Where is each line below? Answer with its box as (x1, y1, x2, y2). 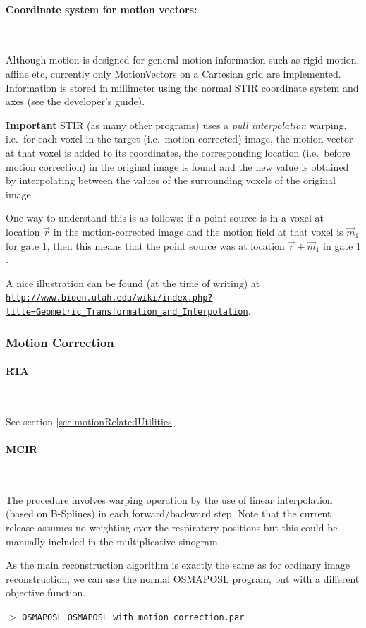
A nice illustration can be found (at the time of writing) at (6, 275, 260, 290)
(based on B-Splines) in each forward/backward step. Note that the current (6, 506, 331, 521)
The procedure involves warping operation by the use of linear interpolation (6, 492, 333, 507)
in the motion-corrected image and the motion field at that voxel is (53, 224, 343, 238)
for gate (6, 238, 39, 253)
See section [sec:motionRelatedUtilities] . (6, 413, 178, 428)
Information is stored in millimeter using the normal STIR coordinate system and (6, 80, 359, 95)
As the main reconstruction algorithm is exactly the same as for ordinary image (6, 557, 350, 572)
